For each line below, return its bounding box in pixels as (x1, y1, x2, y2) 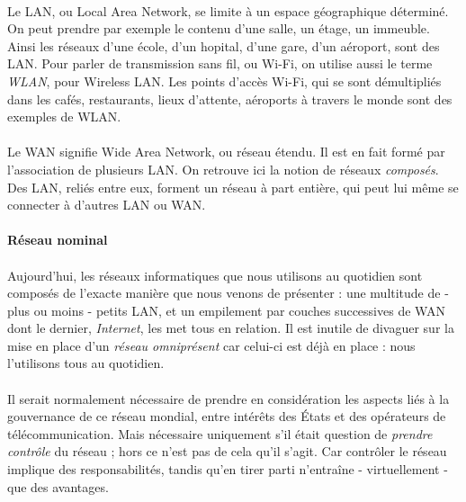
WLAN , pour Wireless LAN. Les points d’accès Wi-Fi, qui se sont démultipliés (7, 71, 442, 90)
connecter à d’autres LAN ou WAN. (7, 195, 206, 214)
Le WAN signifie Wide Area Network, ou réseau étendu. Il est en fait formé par (7, 142, 445, 161)
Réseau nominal (7, 230, 108, 249)
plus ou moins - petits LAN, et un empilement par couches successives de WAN (7, 300, 445, 319)
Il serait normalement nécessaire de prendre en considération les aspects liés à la (7, 389, 450, 408)
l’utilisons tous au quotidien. (7, 354, 165, 372)
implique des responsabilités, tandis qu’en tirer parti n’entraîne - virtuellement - (7, 460, 448, 479)
